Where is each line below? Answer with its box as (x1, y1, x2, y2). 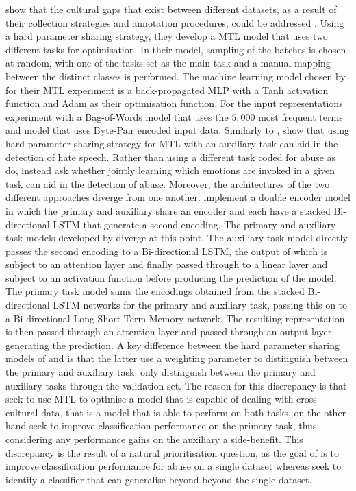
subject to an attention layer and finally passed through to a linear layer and (5, 257, 328, 272)
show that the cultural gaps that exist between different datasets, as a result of (5, 2, 337, 16)
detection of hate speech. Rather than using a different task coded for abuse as (5, 149, 336, 164)
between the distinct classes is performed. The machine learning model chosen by (5, 69, 346, 83)
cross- (296, 392, 320, 406)
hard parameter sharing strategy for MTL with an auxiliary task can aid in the (5, 136, 338, 150)
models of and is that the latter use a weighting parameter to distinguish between (5, 351, 348, 366)
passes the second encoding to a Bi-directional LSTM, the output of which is (5, 243, 328, 258)
